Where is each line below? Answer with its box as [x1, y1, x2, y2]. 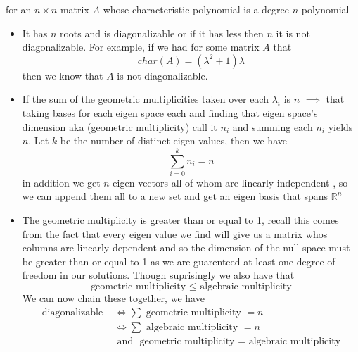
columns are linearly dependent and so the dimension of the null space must [22, 240, 350, 255]
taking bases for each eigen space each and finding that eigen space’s [22, 105, 318, 120]
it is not [276, 25, 310, 40]
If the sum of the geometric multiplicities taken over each [22, 92, 269, 106]
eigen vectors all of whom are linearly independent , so [113, 175, 348, 189]
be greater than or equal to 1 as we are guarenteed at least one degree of [22, 253, 335, 268]
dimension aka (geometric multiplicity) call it [22, 119, 217, 134]
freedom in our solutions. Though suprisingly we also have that [22, 268, 295, 282]
